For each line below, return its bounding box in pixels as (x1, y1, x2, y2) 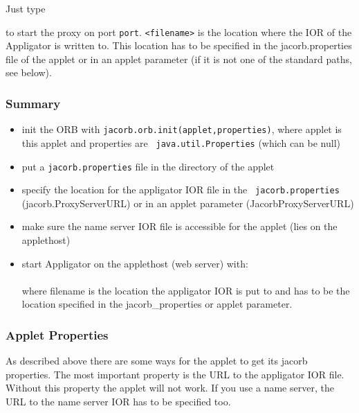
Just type (6, 1, 46, 15)
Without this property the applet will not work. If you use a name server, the (6, 380, 334, 395)
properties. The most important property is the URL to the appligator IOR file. (6, 367, 344, 381)
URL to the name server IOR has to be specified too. (6, 394, 231, 409)
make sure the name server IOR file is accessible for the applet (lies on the (21, 219, 338, 234)
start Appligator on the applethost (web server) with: (21, 256, 248, 270)
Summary (6, 94, 61, 112)
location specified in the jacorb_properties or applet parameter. (21, 297, 293, 311)
